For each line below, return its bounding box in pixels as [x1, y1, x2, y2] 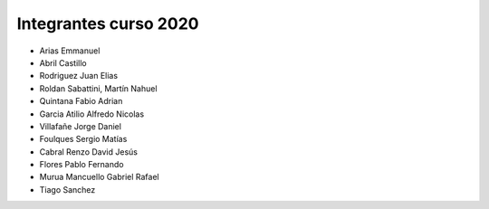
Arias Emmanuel [39, 45, 101, 56]
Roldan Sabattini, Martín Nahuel [39, 82, 158, 94]
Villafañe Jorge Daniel [39, 120, 122, 131]
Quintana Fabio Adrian [39, 96, 123, 107]
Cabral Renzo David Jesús [39, 146, 138, 157]
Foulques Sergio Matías [39, 134, 128, 145]
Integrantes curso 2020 [16, 14, 199, 33]
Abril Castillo [39, 57, 87, 68]
